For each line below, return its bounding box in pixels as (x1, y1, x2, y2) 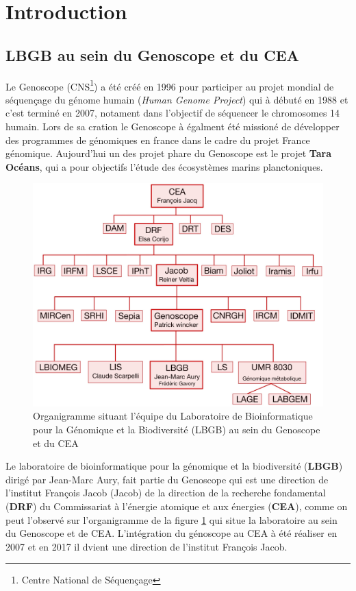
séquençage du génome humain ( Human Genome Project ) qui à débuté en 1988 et (5, 92, 348, 106)
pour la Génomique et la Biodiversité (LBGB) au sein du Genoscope (33, 422, 320, 437)
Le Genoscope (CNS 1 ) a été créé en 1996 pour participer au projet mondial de (5, 77, 334, 93)
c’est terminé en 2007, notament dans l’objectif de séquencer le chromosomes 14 (5, 106, 340, 120)
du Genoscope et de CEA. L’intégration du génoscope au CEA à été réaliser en (5, 526, 338, 540)
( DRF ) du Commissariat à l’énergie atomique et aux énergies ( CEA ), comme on (5, 499, 348, 513)
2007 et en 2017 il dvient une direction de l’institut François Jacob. (5, 539, 288, 553)
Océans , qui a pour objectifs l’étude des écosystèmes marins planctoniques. (5, 159, 323, 173)
